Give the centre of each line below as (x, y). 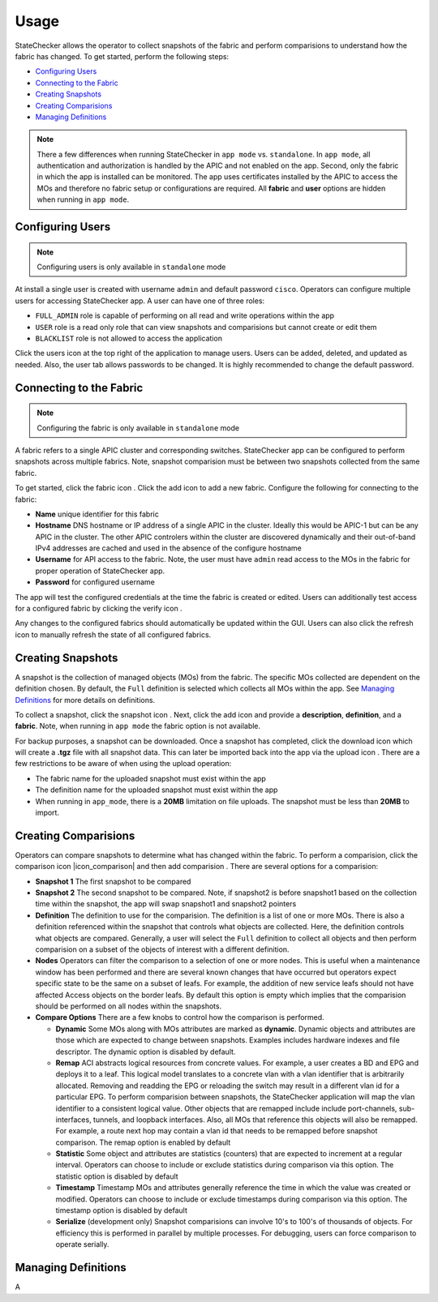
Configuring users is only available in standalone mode (131, 267)
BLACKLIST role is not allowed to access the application (129, 338)
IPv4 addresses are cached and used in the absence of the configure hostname (168, 548)
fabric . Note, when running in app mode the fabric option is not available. (138, 726)
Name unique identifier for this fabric (97, 514)
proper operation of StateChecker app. (100, 571)
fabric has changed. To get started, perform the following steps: (122, 56)
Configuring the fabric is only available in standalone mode (138, 428)
